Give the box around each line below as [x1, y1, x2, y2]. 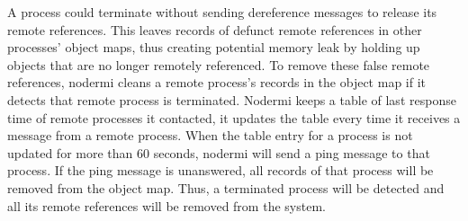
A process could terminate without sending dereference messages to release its [7, 3, 437, 21]
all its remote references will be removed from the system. [7, 196, 326, 215]
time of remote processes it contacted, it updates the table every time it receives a [7, 108, 461, 127]
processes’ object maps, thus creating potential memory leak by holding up [7, 38, 420, 57]
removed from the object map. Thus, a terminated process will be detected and [7, 178, 445, 197]
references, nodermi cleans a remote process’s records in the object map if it [7, 73, 427, 92]
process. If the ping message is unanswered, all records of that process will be [7, 161, 434, 180]
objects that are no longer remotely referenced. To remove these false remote [7, 55, 430, 74]
